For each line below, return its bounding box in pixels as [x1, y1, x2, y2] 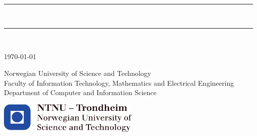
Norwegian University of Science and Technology [4, 68, 151, 78]
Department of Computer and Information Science [4, 87, 157, 98]
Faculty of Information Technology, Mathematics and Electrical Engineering [4, 77, 234, 88]
